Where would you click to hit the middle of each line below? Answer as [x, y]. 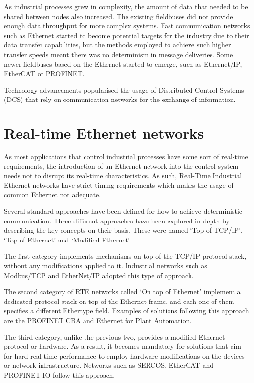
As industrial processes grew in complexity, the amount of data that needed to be [126, 6]
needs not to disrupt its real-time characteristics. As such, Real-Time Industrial [123, 175]
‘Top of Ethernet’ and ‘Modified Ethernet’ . [69, 239]
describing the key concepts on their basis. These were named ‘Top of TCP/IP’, [123, 230]
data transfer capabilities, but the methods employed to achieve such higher [117, 45]
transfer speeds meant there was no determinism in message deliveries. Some [118, 54]
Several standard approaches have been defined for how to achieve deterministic [123, 211]
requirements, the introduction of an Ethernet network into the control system [121, 166]
